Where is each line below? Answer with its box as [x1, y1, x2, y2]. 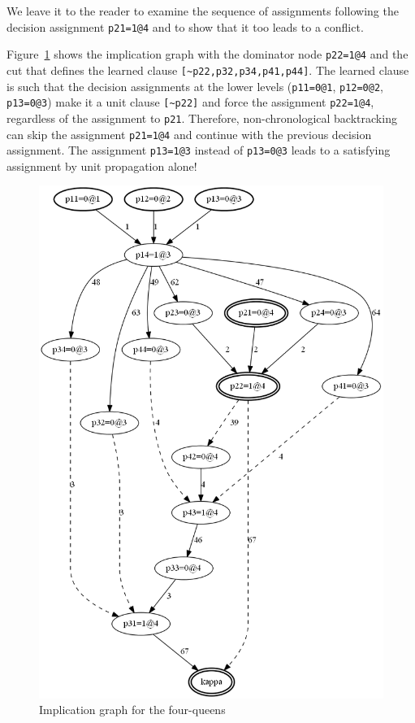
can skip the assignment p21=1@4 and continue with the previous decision [6, 125, 372, 142]
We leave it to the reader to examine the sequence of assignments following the [6, 2, 399, 19]
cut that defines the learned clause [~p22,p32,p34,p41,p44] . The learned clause [6, 61, 409, 78]
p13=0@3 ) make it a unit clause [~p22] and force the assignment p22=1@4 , [6, 94, 374, 111]
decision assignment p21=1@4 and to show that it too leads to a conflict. [6, 18, 364, 35]
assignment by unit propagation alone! [6, 157, 197, 174]
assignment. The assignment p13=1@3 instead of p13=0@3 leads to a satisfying [6, 142, 391, 159]
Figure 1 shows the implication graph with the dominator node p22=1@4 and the [6, 46, 409, 63]
